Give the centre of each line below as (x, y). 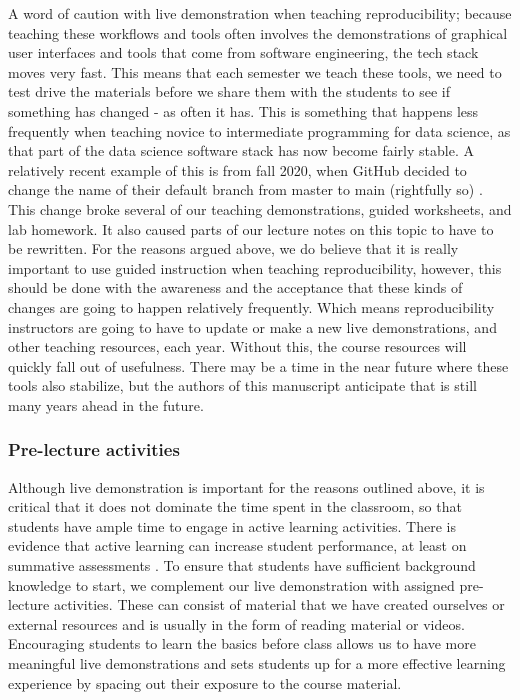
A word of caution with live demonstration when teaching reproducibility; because (260, 13)
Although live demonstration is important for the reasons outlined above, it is (246, 486)
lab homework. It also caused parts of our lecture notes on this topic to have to (251, 228)
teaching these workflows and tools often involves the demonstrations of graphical (258, 32)
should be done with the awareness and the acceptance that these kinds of (235, 287)
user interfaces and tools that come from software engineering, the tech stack (243, 52)
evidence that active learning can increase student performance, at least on (237, 545)
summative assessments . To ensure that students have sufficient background (242, 565)
